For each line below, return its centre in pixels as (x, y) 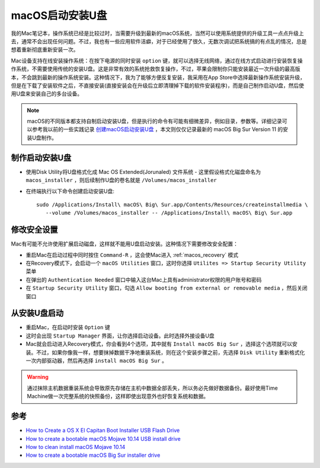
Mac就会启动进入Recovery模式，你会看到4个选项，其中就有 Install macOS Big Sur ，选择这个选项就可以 (159, 344)
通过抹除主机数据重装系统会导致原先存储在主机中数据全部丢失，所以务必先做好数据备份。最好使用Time (152, 388)
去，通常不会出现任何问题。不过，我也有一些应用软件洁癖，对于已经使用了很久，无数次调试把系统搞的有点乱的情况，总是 (159, 41)
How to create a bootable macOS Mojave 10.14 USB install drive (103, 438)
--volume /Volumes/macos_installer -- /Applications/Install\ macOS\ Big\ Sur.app (169, 213)
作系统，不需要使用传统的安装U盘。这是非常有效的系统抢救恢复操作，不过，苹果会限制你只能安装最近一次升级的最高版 (156, 69)
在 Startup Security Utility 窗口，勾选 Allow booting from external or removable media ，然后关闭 (167, 288)
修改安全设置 (34, 230)
